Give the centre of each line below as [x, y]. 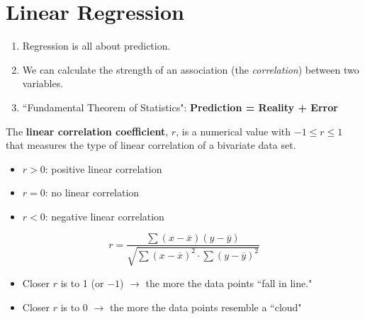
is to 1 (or [82, 282]
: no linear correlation [92, 192]
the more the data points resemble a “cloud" [206, 307]
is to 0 [74, 307]
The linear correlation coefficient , [87, 131]
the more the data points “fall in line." [229, 282]
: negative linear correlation [105, 216]
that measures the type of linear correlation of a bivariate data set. [151, 145]
